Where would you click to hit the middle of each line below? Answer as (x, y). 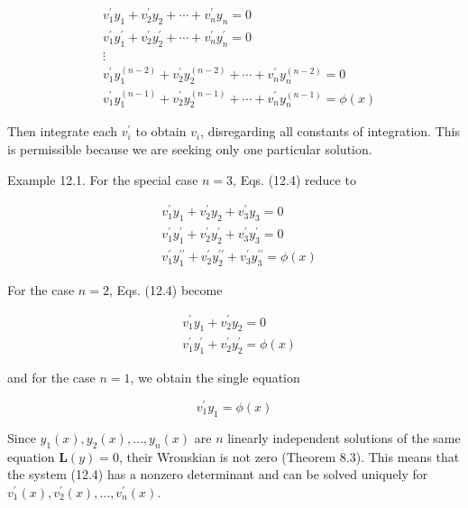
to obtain (161, 131)
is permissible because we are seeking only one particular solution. (190, 148)
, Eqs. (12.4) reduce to (294, 179)
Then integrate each (63, 131)
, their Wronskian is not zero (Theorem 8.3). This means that (289, 456)
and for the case (51, 378)
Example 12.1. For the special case (103, 179)
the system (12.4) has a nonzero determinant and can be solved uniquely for (218, 474)
